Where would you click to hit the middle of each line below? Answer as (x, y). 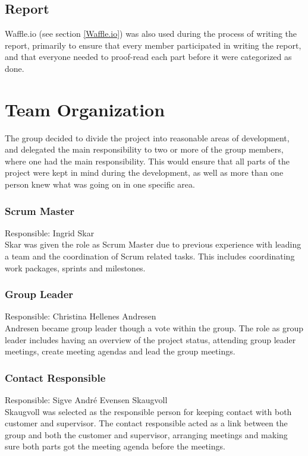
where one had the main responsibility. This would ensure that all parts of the (147, 161)
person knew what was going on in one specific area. (100, 184)
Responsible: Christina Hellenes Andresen (81, 316)
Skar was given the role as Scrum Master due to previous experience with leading (153, 244)
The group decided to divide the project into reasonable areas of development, (147, 137)
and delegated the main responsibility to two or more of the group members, (144, 149)
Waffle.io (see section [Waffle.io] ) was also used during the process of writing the (151, 34)
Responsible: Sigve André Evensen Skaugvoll (86, 400)
